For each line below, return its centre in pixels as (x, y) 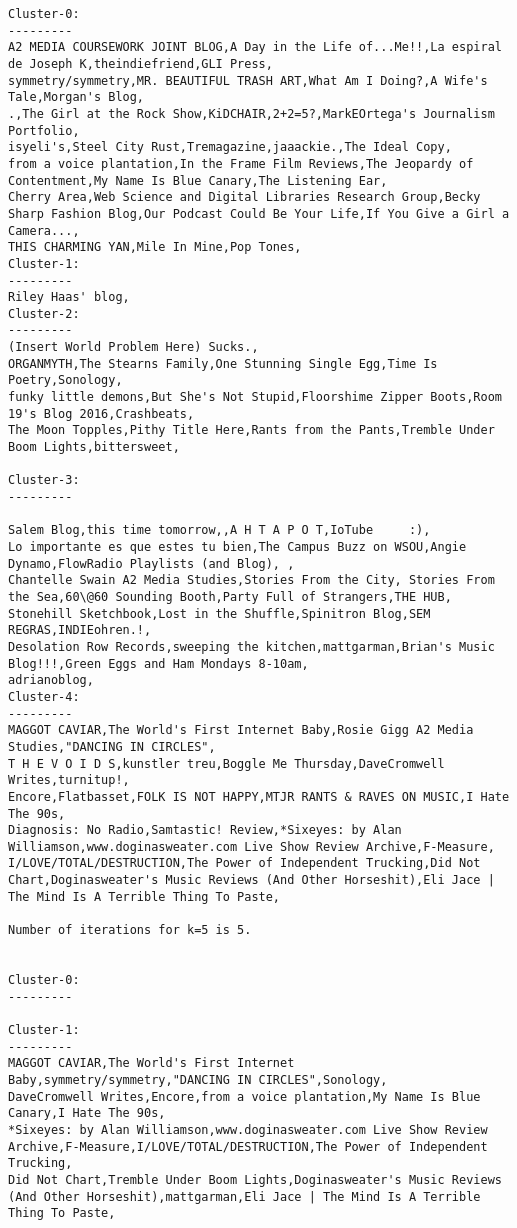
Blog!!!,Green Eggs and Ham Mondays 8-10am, (158, 663)
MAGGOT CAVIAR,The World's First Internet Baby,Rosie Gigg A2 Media (241, 730)
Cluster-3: (44, 480)
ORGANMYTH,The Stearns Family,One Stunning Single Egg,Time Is (223, 363)
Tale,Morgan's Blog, (76, 97)
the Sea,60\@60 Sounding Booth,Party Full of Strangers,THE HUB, (230, 596)
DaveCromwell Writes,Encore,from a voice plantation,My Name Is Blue (244, 1096)
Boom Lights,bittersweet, (94, 447)
